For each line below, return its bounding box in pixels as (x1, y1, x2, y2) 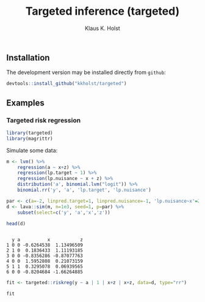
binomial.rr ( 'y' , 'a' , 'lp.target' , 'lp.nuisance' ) (17, 187, 151, 194)
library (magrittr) (6, 135, 53, 142)
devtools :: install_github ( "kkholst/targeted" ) (6, 81, 127, 87)
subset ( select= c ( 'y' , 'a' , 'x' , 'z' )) (17, 210, 111, 216)
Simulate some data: (6, 146, 58, 154)
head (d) (6, 221, 26, 227)
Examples (6, 97, 45, 108)
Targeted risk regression (6, 116, 81, 124)
